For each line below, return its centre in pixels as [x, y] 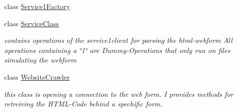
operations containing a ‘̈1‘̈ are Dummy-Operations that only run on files [117, 50]
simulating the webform [40, 60]
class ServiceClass [32, 23]
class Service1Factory [37, 6]
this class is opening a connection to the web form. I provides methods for [119, 94]
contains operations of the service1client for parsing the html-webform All [118, 40]
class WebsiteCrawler [37, 76]
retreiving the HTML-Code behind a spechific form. [83, 104]
